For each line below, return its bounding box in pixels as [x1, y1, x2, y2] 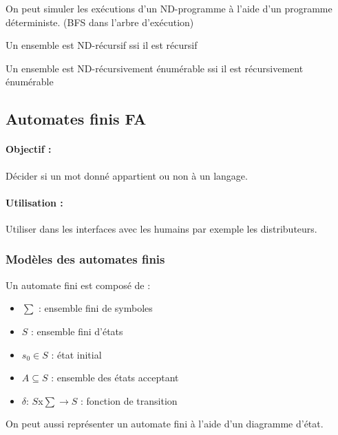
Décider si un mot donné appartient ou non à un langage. [6, 168, 248, 182]
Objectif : [6, 142, 52, 156]
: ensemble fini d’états [31, 323, 123, 338]
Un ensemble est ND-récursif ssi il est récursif [6, 38, 198, 52]
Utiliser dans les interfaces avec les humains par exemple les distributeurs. [6, 221, 317, 235]
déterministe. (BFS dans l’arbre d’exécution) [6, 14, 194, 29]
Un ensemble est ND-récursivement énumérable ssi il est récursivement [6, 61, 304, 75]
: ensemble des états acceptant [51, 370, 179, 385]
